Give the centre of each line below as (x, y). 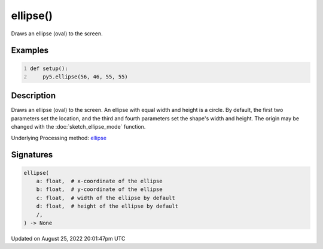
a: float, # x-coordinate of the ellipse (99, 181)
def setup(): (49, 68)
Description (33, 96)
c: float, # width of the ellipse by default (106, 198)
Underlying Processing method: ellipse (59, 138)
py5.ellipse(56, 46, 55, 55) (85, 77)
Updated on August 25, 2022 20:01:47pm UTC (68, 238)
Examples (30, 51)
